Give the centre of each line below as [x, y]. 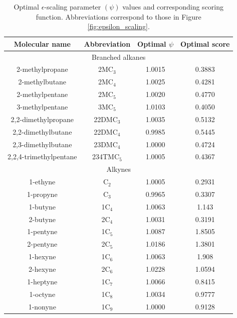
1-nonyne [42, 306]
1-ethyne [42, 182]
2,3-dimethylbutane [42, 144]
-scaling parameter [73, 7]
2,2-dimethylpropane [42, 119]
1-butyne [42, 206]
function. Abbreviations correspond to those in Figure [118, 16]
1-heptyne [42, 281]
